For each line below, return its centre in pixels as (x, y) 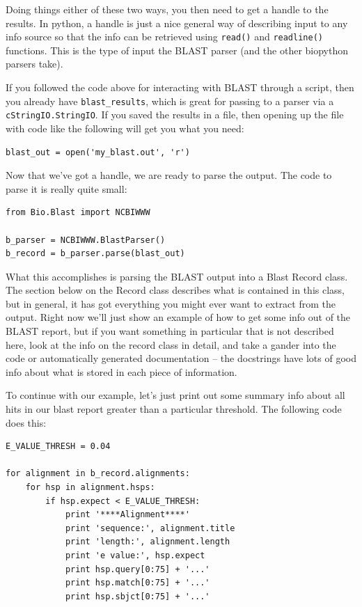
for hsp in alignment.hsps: (90, 487)
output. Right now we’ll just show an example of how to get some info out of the (178, 317)
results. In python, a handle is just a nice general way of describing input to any (177, 23)
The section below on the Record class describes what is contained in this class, (175, 290)
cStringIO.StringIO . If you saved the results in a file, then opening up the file (175, 115)
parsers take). (34, 64)
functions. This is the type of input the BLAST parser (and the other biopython (177, 50)
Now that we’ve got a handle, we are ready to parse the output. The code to (169, 175)
